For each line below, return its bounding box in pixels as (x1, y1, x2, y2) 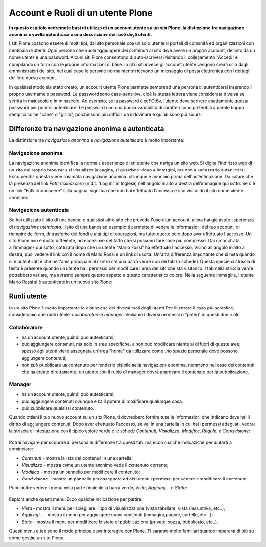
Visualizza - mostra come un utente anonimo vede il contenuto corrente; (21, 462, 169, 468)
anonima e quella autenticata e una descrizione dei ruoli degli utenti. (9, 31, 152, 37)
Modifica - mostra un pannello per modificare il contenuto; (21, 469, 140, 475)
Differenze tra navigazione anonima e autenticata (9, 125, 164, 133)
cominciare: (9, 446, 33, 452)
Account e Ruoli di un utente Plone (9, 7, 153, 18)
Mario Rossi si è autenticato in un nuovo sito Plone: (9, 279, 113, 285)
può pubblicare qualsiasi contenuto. (21, 405, 95, 411)
